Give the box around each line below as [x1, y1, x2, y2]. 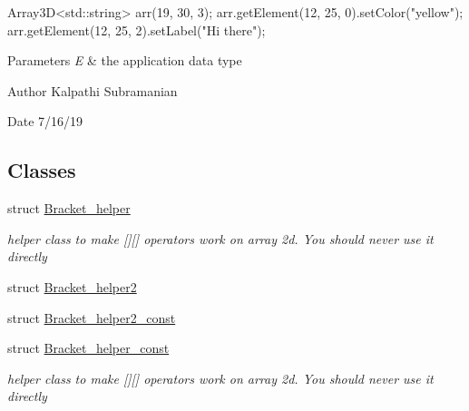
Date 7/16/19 [7, 112, 83, 131]
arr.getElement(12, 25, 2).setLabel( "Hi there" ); [7, 20, 266, 39]
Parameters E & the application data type [7, 51, 242, 70]
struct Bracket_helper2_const [7, 308, 176, 327]
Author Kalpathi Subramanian [7, 81, 178, 100]
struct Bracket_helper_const [7, 338, 170, 357]
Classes [7, 156, 76, 184]
